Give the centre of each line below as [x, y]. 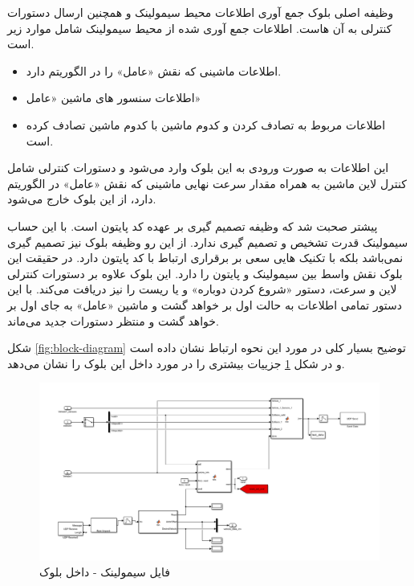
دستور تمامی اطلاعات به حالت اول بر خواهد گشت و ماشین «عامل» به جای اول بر [205, 304]
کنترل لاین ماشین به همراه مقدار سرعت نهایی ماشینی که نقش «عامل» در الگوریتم [207, 183]
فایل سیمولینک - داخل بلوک [105, 571]
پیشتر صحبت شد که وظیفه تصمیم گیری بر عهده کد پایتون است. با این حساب [193, 225]
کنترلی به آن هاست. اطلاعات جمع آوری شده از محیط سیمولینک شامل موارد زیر [200, 28]
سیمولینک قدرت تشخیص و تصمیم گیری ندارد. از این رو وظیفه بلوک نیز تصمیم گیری [208, 242]
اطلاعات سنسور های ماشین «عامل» [114, 98]
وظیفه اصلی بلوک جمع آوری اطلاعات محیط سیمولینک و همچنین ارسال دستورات [201, 12]
